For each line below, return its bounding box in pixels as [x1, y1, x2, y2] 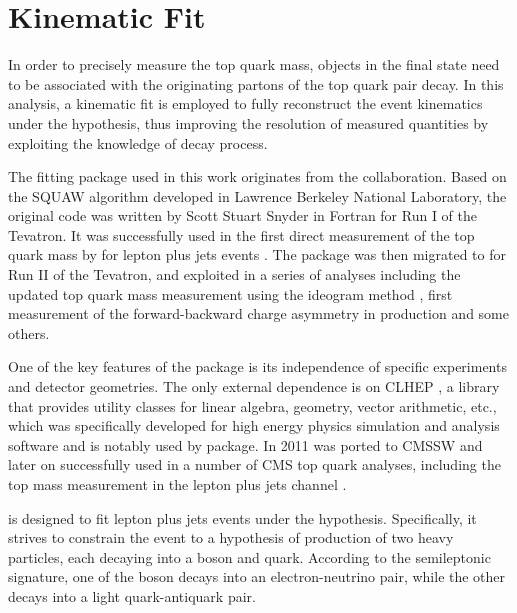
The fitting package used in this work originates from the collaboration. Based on [8, 166, 507, 187]
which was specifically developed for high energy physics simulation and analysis [8, 415, 500, 436]
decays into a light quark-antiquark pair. [8, 585, 256, 606]
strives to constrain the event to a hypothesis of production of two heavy [8, 527, 454, 548]
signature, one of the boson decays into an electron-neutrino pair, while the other [8, 566, 506, 587]
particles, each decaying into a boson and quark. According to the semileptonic [8, 546, 491, 567]
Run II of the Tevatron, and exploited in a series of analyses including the [8, 264, 461, 285]
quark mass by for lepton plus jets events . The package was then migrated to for [8, 244, 506, 265]
